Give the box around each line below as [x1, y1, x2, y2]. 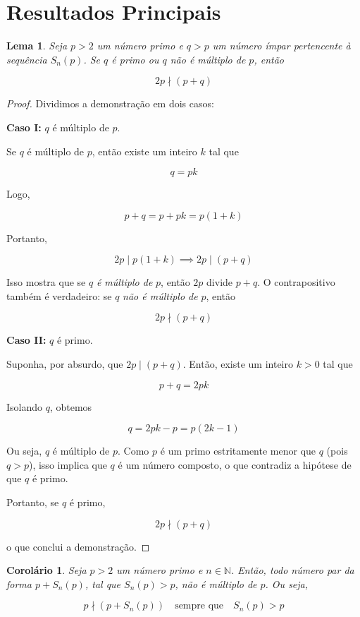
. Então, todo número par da [230, 563, 354, 577]
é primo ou [111, 52, 159, 66]
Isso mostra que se [6, 275, 86, 289]
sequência [6, 52, 47, 66]
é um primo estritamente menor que [160, 443, 316, 458]
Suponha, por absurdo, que [6, 357, 123, 371]
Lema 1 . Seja [6, 38, 68, 53]
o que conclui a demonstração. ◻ [6, 539, 150, 553]
